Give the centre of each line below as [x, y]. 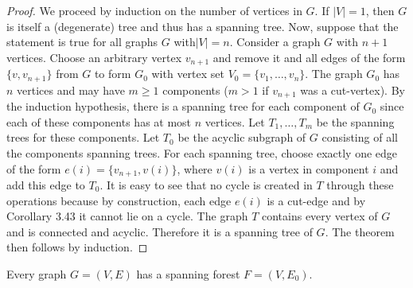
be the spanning [355, 121]
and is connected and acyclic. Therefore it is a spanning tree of [160, 231]
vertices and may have [71, 90]
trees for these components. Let [83, 137]
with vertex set [188, 74]
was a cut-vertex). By [353, 90]
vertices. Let [235, 121]
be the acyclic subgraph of [242, 137]
